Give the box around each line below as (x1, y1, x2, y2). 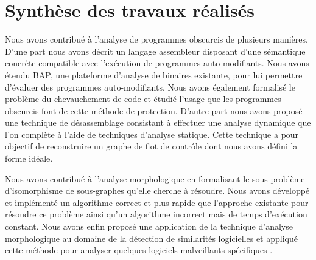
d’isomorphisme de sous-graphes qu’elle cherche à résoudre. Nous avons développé (5, 184, 310, 197)
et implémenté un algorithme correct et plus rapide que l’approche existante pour (5, 196, 309, 208)
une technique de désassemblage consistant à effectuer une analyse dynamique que (5, 116, 311, 129)
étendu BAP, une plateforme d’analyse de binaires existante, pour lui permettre (5, 68, 303, 81)
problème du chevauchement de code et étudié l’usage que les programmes (5, 92, 281, 105)
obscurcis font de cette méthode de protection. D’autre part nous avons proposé (5, 104, 303, 117)
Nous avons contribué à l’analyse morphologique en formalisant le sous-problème (5, 172, 305, 185)
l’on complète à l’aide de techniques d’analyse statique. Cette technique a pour (5, 128, 299, 140)
